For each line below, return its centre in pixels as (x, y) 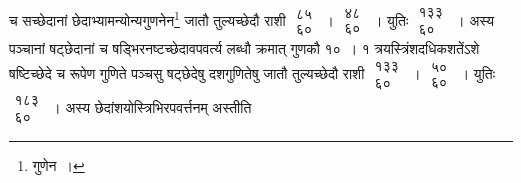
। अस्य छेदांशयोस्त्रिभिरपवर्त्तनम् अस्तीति (151, 107)
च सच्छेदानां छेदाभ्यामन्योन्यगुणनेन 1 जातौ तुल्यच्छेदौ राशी (147, 18)
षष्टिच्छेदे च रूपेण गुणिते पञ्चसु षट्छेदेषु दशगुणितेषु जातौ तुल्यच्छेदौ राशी (187, 73)
